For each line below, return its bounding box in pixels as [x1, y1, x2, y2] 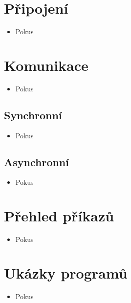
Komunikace [4, 55, 88, 75]
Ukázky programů [4, 262, 128, 282]
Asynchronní [4, 154, 69, 169]
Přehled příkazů [4, 206, 114, 226]
